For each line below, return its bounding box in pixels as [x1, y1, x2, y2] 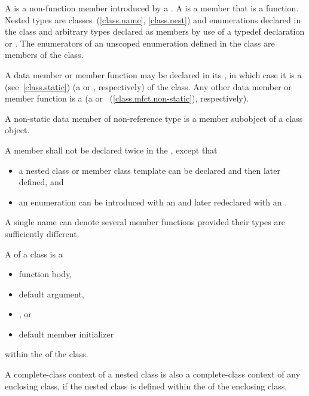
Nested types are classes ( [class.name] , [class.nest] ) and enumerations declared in [5, 13, 301, 26]
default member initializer [19, 327, 114, 340]
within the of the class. [5, 348, 88, 360]
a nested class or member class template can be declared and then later [19, 164, 280, 176]
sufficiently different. [5, 227, 79, 240]
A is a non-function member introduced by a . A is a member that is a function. [5, 2, 299, 14]
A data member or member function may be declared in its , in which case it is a [5, 68, 302, 81]
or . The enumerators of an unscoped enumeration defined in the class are [5, 36, 275, 49]
